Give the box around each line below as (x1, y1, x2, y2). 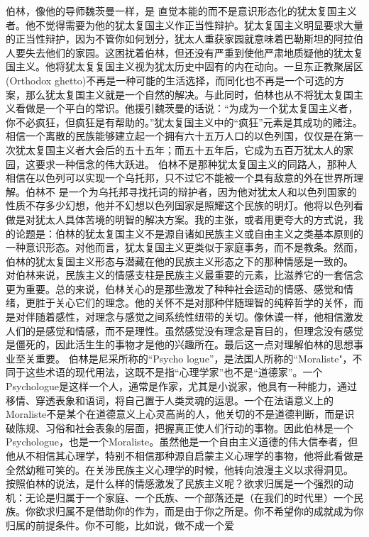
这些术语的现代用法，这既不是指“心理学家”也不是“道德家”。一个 (25, 365, 323, 380)
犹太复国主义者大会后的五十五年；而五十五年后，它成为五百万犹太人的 (15, 142, 343, 157)
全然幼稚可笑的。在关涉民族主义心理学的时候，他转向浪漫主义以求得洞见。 (6, 462, 353, 477)
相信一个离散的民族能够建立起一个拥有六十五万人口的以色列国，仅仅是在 (6, 128, 343, 143)
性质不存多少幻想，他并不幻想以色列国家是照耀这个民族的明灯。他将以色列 (6, 198, 353, 213)
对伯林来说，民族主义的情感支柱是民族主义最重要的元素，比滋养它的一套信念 (6, 267, 363, 282)
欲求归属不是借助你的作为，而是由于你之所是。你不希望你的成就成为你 (35, 504, 363, 519)
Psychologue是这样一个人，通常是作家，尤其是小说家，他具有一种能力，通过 (6, 379, 357, 394)
